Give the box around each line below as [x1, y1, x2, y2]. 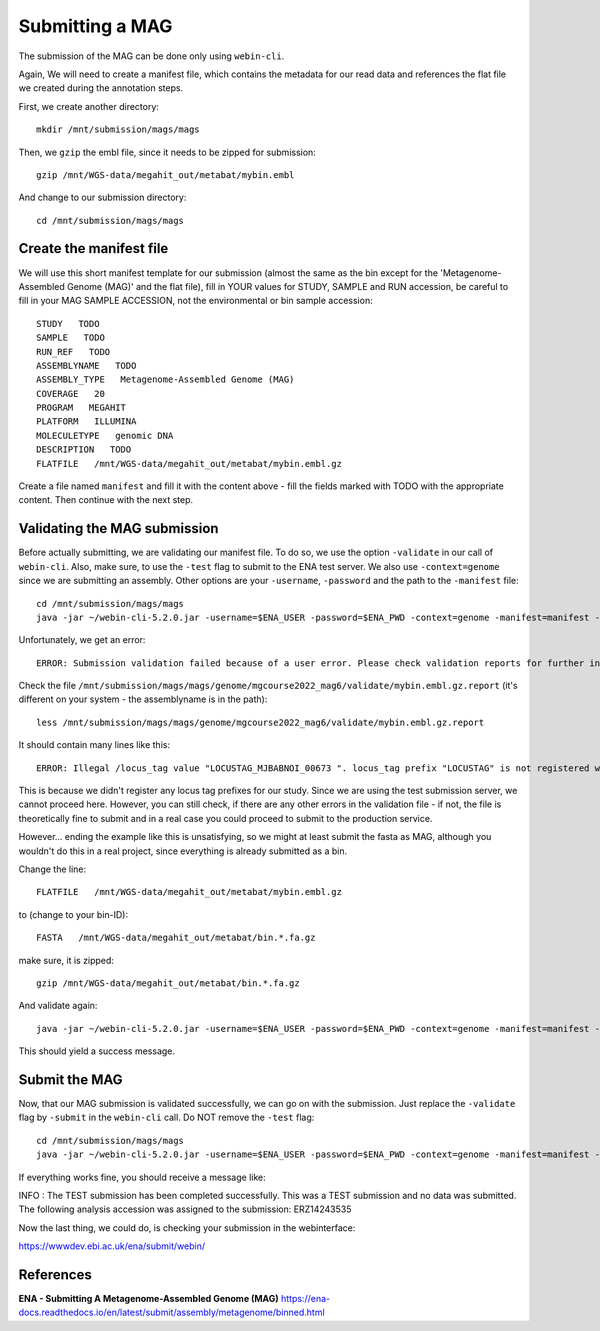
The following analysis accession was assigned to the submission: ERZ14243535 [18, 1203, 352, 1215]
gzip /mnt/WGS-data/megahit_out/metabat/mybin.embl [36, 169, 295, 180]
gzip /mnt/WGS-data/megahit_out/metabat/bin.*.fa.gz [36, 977, 300, 989]
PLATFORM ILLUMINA [36, 416, 137, 427]
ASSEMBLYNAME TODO [36, 360, 137, 371]
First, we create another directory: [18, 100, 160, 112]
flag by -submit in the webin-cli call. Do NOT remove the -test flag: [18, 1111, 315, 1124]
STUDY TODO [36, 318, 100, 329]
